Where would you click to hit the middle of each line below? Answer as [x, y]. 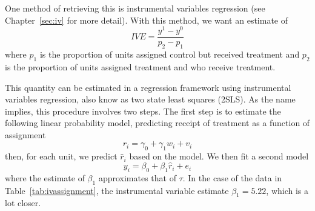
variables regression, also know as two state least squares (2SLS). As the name [150, 99]
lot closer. [23, 203]
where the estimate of [45, 177]
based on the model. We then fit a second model [219, 156]
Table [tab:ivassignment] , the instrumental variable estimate [117, 190]
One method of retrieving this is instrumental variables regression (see [135, 8]
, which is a [287, 190]
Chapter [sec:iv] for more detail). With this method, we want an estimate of [147, 20]
